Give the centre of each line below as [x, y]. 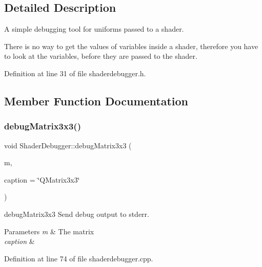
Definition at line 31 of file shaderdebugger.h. [75, 73]
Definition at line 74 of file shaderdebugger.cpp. [79, 258]
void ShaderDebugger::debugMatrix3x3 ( [68, 145]
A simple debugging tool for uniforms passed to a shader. [94, 29]
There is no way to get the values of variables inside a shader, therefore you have [131, 46]
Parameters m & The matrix [49, 231]
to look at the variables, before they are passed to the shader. [101, 56]
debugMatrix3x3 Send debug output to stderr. [77, 214]
